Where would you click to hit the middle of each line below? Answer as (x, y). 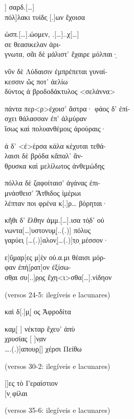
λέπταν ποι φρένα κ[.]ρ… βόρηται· (56, 203)
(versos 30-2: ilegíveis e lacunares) (58, 366)
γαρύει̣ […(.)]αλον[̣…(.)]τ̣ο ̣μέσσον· (57, 240)
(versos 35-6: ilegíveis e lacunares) (58, 410)
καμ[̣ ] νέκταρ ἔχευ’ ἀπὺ (40, 328)
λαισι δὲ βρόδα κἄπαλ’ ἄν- (44, 156)
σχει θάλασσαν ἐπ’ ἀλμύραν (46, 118)
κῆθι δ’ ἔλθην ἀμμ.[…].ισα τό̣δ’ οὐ (54, 220)
